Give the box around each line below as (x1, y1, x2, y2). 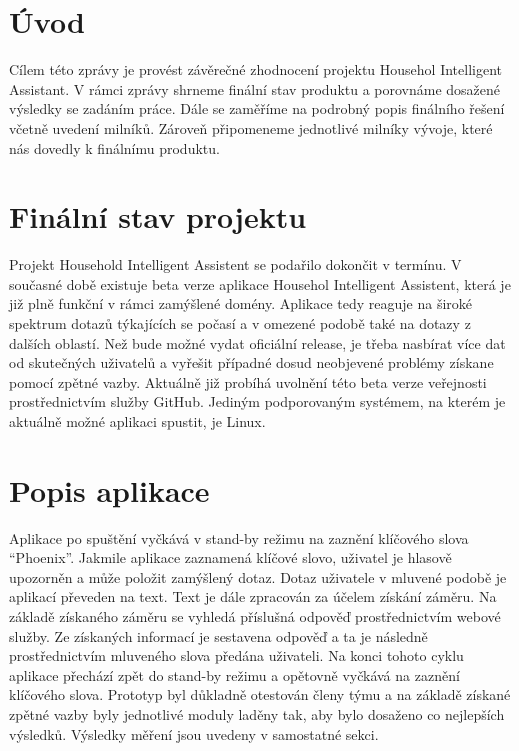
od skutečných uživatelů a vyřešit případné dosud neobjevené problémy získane (9, 352, 494, 373)
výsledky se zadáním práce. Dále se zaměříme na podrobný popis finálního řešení (9, 98, 505, 119)
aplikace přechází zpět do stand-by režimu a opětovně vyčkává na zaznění (9, 664, 460, 685)
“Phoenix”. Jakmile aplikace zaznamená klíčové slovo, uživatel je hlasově (9, 547, 452, 568)
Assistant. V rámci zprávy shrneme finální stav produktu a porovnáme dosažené (9, 78, 501, 99)
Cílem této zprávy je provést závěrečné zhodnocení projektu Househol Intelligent (9, 59, 503, 80)
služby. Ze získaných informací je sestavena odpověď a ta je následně (9, 625, 428, 646)
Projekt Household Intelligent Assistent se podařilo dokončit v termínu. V (9, 254, 462, 275)
